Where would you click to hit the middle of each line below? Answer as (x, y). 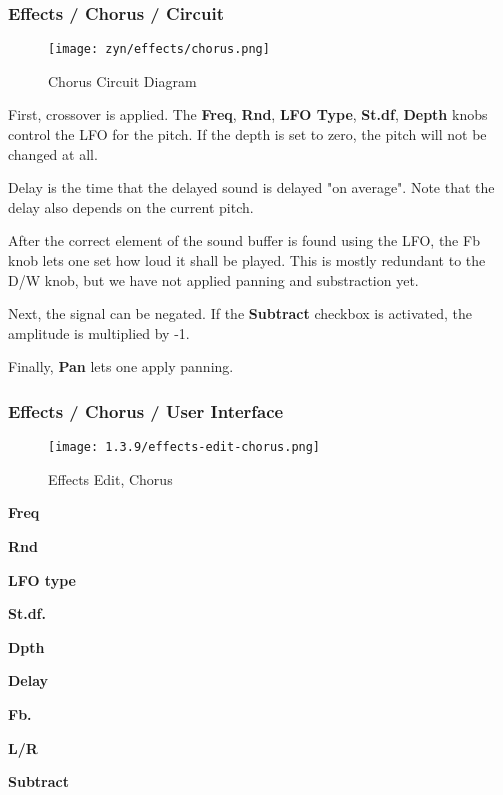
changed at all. (53, 153)
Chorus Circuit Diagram (122, 80)
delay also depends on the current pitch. (131, 206)
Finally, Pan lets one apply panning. (121, 366)
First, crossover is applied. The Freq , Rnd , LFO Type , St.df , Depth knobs (248, 114)
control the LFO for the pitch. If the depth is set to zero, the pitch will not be (247, 134)
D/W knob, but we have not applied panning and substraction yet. (213, 279)
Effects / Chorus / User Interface (146, 410)
